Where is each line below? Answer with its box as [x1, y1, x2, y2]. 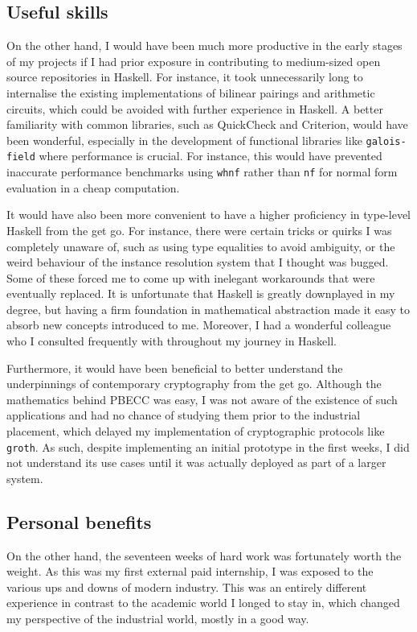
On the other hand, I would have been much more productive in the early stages [6, 37, 403, 54]
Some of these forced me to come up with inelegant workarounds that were [6, 269, 375, 286]
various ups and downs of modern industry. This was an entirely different [6, 578, 367, 595]
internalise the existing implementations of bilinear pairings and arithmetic [6, 84, 375, 101]
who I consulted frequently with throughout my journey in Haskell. [6, 333, 337, 349]
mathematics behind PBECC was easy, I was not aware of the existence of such [6, 390, 398, 407]
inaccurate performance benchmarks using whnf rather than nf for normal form [6, 163, 398, 180]
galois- [366, 135, 407, 147]
